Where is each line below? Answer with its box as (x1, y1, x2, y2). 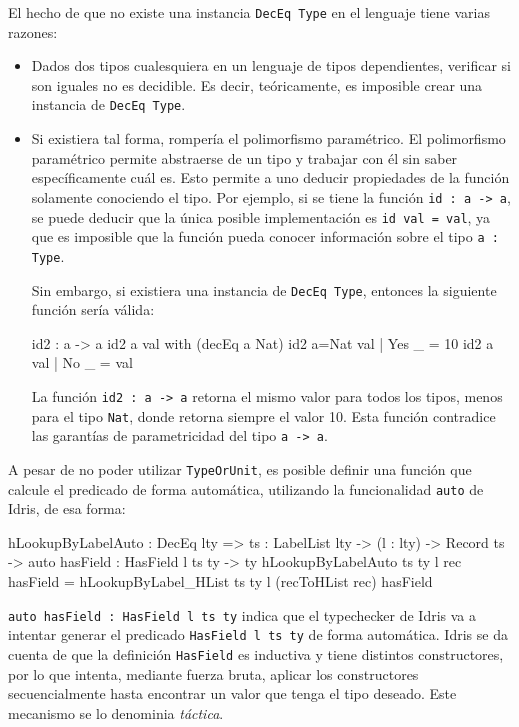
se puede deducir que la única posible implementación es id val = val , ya (31, 206, 491, 227)
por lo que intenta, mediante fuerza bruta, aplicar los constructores (8, 663, 419, 684)
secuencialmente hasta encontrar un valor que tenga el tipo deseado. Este (8, 683, 457, 704)
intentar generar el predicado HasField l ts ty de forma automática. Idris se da (8, 624, 508, 645)
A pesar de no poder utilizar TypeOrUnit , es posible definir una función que (8, 458, 472, 479)
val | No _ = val (31, 352, 133, 373)
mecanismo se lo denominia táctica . (8, 702, 224, 723)
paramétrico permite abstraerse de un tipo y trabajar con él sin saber (31, 147, 458, 168)
